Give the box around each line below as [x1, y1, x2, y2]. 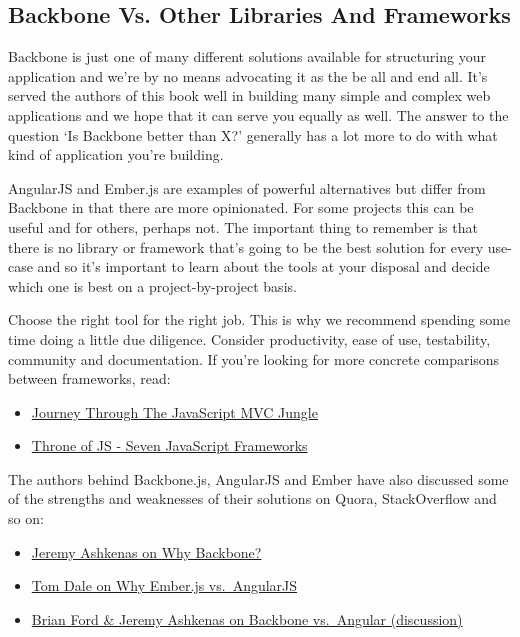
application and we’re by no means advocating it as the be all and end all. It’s [8, 65, 488, 86]
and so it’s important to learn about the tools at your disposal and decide [37, 256, 490, 277]
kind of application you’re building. [8, 144, 224, 165]
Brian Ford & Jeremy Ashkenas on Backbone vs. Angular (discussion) [31, 608, 463, 629]
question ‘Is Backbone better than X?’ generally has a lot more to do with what [8, 124, 498, 145]
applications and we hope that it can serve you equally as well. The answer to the [8, 104, 509, 125]
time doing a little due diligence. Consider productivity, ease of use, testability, [8, 328, 491, 349]
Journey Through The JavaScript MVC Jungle [31, 401, 318, 422]
